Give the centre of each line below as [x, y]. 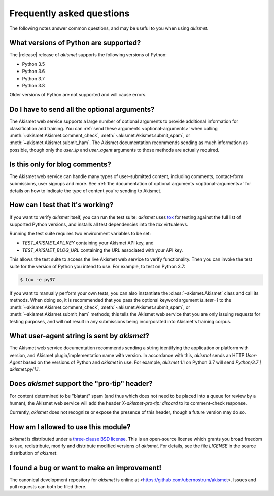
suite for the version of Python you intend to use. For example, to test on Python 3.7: [97, 266]
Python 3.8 [33, 86]
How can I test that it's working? [61, 205]
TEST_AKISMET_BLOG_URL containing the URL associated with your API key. [102, 250]
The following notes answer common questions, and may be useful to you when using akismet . [109, 28]
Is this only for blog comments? [60, 164]
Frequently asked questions [70, 13]
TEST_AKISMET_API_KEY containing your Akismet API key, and [88, 243]
